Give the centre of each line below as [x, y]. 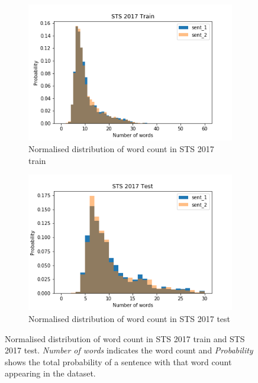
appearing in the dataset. [50, 373]
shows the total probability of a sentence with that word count [118, 361]
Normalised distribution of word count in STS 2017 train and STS [125, 338]
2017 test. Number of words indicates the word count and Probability [129, 350]
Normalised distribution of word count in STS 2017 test [130, 319]
